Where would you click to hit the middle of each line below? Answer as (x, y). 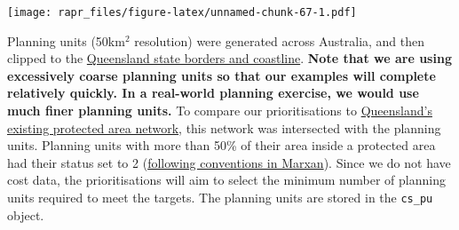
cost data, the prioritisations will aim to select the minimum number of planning (226, 180)
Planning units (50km (66, 40)
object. (26, 214)
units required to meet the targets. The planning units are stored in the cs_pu (220, 197)
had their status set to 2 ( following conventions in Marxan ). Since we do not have (229, 162)
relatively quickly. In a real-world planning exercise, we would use (213, 93)
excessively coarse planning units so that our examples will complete (222, 75)
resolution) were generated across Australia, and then (280, 40)
